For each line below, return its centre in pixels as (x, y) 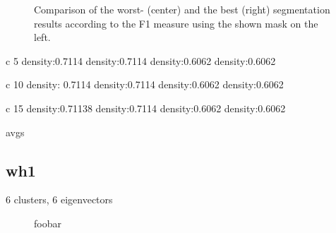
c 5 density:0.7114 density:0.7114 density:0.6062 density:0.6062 (141, 60)
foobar (48, 223)
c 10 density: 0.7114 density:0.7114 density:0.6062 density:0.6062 (145, 84)
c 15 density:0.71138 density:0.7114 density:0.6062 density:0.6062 (146, 108)
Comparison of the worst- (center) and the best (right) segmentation (182, 9)
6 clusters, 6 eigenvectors (59, 199)
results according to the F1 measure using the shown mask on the (176, 23)
